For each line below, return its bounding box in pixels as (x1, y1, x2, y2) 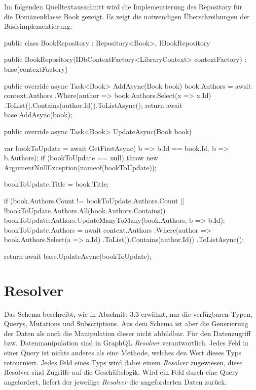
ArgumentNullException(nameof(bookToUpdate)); (4, 162, 157, 172)
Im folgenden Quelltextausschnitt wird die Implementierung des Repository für (4, 1, 243, 11)
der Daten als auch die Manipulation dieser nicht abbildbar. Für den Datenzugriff (4, 328, 251, 338)
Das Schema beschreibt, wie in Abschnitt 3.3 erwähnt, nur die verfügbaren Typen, (4, 308, 253, 319)
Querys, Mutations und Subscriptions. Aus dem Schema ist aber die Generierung (4, 318, 249, 329)
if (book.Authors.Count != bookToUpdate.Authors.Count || (4, 195, 184, 205)
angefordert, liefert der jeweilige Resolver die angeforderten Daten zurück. (4, 376, 227, 387)
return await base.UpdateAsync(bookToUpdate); (4, 250, 151, 261)
